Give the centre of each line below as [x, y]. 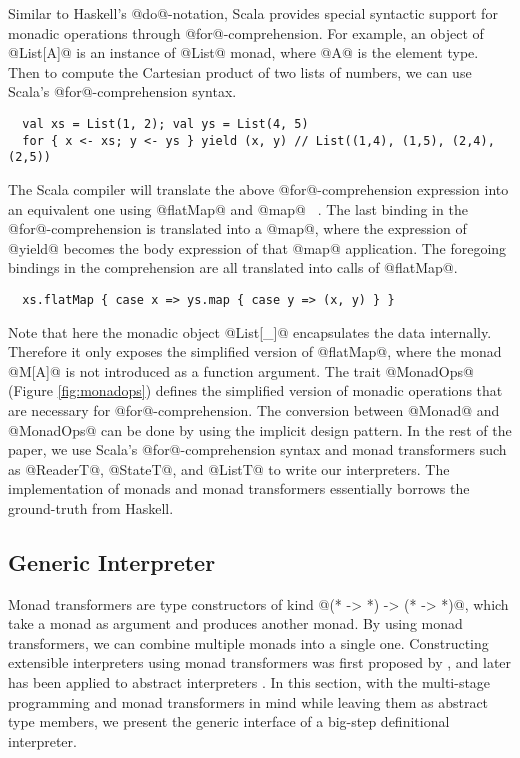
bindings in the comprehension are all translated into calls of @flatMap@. [233, 267]
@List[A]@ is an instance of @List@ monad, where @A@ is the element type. [243, 52]
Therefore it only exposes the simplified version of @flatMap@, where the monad [255, 351]
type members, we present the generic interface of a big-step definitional [229, 721]
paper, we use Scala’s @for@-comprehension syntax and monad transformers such [257, 449]
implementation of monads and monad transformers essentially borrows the [239, 488]
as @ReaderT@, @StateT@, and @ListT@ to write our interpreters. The [229, 468]
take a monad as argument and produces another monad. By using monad [235, 623]
